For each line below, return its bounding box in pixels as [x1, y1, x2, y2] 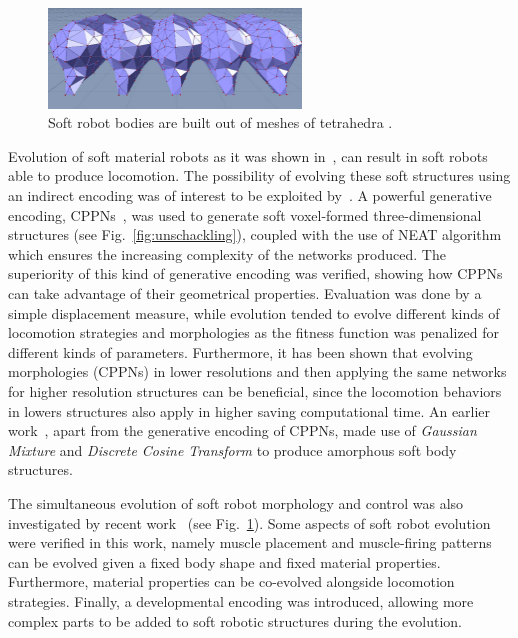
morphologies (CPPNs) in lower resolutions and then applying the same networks [8, 361, 507, 382]
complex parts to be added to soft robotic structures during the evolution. [8, 610, 462, 631]
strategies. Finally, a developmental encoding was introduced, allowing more [8, 590, 474, 611]
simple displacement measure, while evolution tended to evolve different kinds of [8, 302, 500, 323]
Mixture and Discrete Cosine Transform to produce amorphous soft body [8, 439, 457, 460]
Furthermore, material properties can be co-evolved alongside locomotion [8, 571, 455, 592]
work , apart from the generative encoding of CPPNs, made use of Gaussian [8, 420, 477, 441]
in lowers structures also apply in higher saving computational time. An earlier [8, 400, 491, 421]
